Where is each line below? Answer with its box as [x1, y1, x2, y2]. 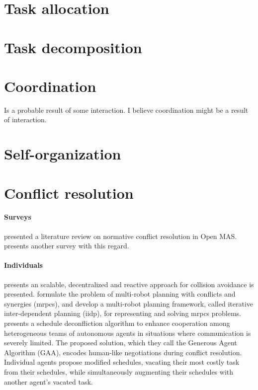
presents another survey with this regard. [4, 240, 129, 251]
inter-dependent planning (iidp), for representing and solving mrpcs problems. [4, 308, 242, 318]
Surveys [4, 212, 31, 222]
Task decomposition [4, 37, 142, 57]
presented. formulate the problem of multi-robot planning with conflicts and [4, 289, 236, 299]
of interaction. [4, 114, 47, 125]
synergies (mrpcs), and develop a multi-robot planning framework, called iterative [4, 298, 253, 309]
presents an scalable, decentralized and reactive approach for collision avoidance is [4, 279, 254, 289]
